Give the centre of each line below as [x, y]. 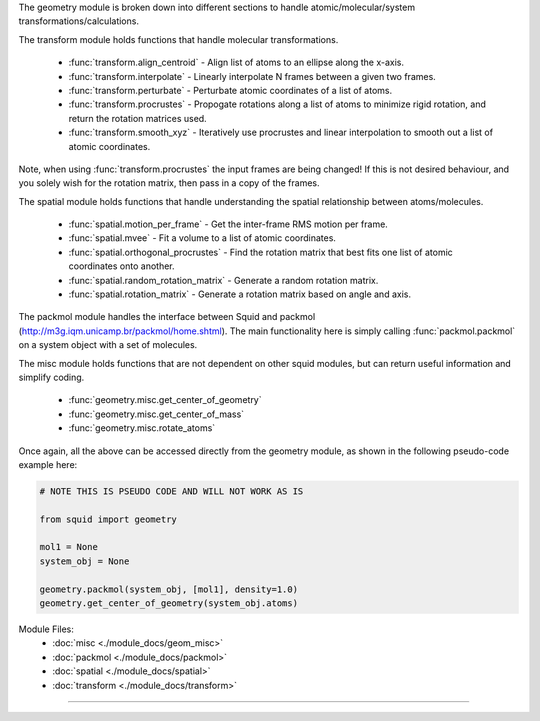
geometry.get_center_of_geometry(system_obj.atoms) [169, 603]
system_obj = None [84, 561]
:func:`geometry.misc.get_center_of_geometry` [165, 400]
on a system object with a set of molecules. [108, 345]
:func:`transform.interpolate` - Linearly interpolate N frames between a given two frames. [252, 76]
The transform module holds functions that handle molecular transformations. [178, 39]
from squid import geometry [108, 519]
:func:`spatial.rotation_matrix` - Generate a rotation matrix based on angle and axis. [240, 294]
